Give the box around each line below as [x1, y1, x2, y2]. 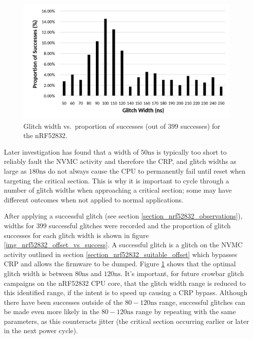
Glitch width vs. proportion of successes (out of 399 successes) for [23, 120, 220, 131]
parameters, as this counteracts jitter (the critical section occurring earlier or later [4, 316, 249, 326]
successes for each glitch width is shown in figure [4, 230, 149, 240]
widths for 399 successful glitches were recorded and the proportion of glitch [4, 220, 231, 230]
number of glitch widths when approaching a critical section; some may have [4, 185, 232, 195]
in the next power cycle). [4, 325, 78, 336]
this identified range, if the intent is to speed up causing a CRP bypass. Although [4, 287, 248, 298]
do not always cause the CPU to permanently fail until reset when [48, 165, 246, 176]
